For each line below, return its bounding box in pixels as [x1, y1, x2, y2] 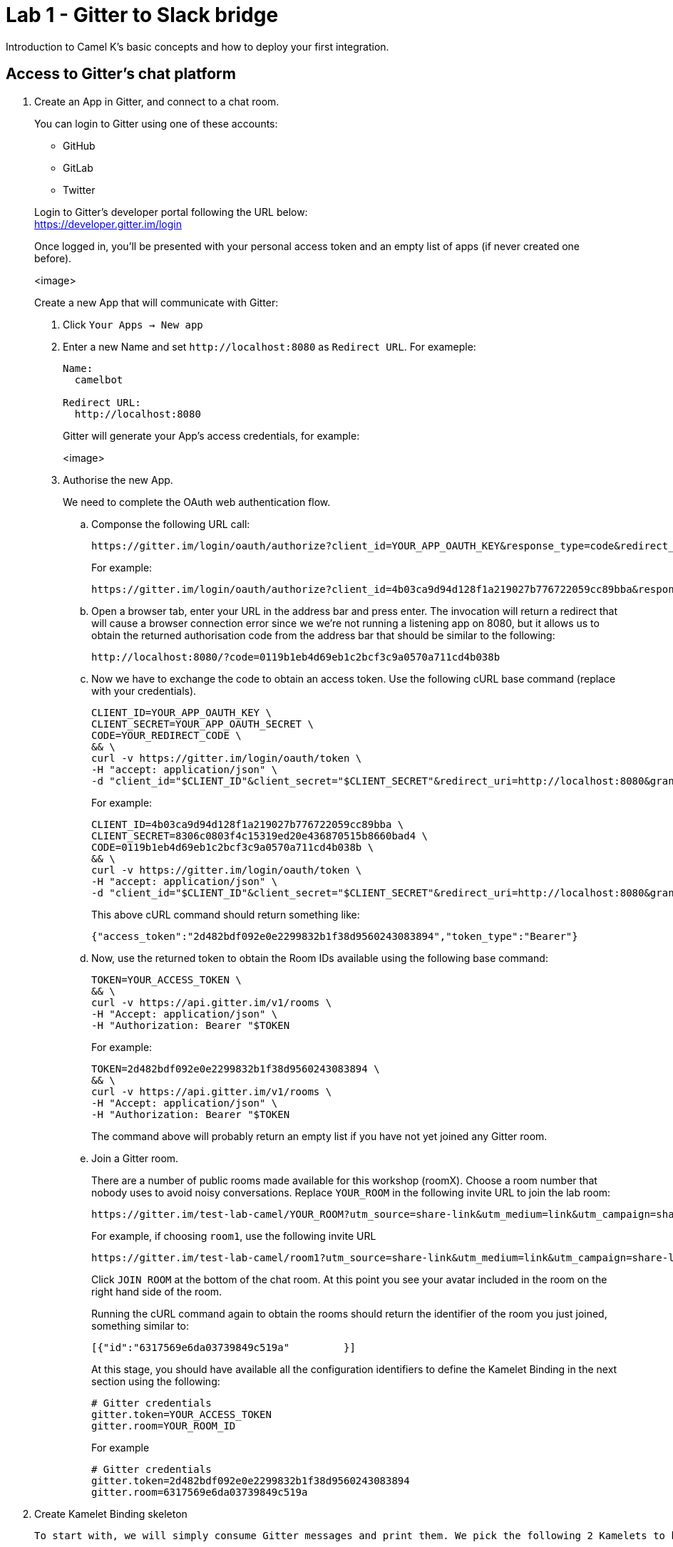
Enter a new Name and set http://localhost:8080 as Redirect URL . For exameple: [63, 340, 476, 353]
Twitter [63, 183, 96, 196]
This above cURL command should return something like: [91, 908, 360, 921]
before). [34, 252, 72, 264]
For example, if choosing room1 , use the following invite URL [91, 1229, 376, 1242]
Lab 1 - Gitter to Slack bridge [6, 3, 279, 27]
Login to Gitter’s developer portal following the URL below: [34, 205, 308, 218]
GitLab [63, 161, 93, 174]
